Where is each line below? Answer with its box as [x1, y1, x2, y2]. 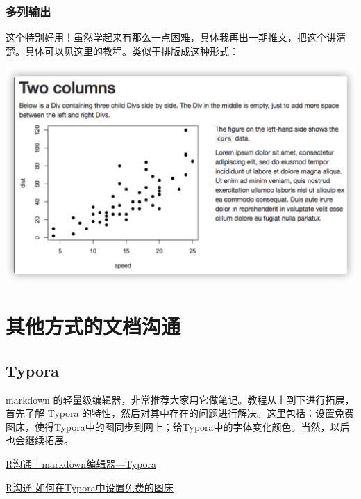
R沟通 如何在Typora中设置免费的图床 [6, 480, 174, 494]
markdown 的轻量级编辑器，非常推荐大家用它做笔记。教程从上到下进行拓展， [6, 392, 355, 406]
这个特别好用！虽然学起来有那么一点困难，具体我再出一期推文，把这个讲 [6, 30, 336, 45]
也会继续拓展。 [6, 433, 74, 447]
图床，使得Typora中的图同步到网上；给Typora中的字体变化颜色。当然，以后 [6, 419, 350, 434]
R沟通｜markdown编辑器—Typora [6, 457, 156, 471]
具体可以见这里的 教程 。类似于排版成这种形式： [24, 43, 239, 58]
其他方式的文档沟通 [6, 312, 181, 340]
